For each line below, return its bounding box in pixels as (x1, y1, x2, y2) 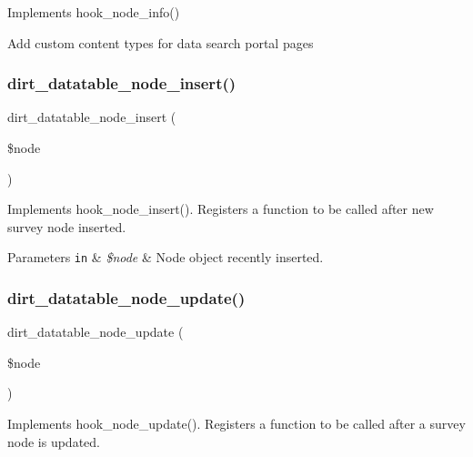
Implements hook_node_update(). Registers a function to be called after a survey (7, 414, 466, 433)
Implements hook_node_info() (7, 3, 180, 21)
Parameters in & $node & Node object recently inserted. (7, 248, 324, 267)
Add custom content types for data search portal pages (7, 33, 314, 52)
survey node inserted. (7, 217, 126, 236)
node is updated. (7, 432, 100, 451)
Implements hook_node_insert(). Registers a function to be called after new (7, 199, 434, 218)
